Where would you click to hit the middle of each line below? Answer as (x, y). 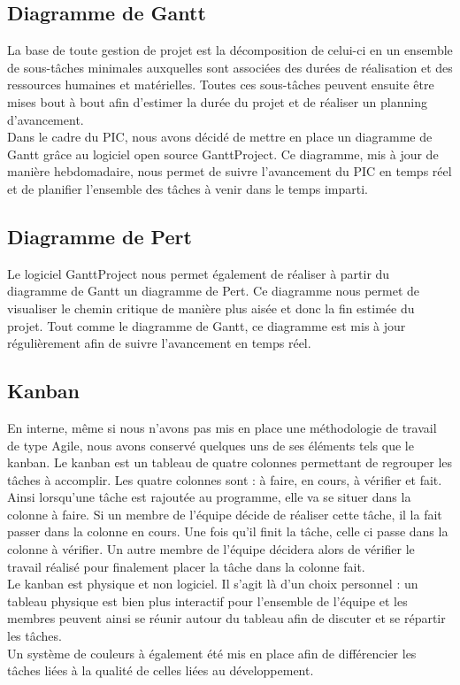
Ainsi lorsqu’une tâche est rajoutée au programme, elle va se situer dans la (209, 497)
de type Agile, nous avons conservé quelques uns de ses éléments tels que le (211, 445)
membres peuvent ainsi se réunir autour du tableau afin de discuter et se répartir (226, 618)
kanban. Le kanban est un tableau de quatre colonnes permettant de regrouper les (230, 462)
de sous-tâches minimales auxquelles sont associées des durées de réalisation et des (230, 67)
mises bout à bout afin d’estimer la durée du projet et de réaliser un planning (217, 101)
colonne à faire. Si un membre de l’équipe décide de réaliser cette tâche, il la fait (225, 514)
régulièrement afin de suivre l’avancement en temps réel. (159, 343)
